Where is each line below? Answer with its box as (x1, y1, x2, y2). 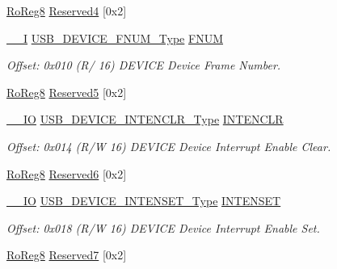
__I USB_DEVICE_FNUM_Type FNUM (6, 29, 223, 46)
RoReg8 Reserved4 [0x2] (6, 2, 127, 19)
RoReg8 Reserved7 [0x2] (6, 246, 127, 263)
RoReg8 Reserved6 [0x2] (6, 165, 127, 182)
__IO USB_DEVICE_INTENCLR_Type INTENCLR (6, 111, 284, 128)
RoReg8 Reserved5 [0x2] (6, 83, 127, 100)
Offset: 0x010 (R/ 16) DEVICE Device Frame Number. (6, 57, 281, 74)
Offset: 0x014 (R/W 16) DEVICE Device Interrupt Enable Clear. (6, 137, 331, 154)
